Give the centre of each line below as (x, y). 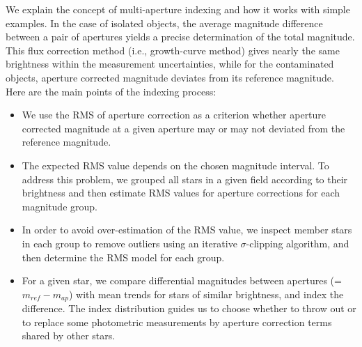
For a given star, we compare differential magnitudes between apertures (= (182, 280)
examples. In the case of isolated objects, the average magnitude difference (164, 23)
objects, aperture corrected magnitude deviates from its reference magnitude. (170, 77)
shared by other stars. (69, 336)
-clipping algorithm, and (298, 243)
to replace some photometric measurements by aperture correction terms (177, 322)
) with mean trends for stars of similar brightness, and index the (206, 294)
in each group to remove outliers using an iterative (129, 243)
